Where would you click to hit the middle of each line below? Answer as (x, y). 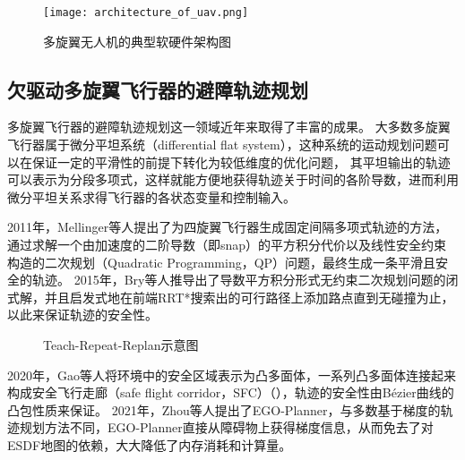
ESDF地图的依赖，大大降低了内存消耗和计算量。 (150, 444)
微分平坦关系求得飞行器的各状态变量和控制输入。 (151, 196)
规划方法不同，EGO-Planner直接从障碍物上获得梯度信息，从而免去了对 (226, 427)
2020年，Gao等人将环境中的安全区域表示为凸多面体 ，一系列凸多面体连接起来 (232, 375)
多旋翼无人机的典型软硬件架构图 (137, 41)
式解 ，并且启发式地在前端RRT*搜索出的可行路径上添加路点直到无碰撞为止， (231, 297)
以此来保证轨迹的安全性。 (82, 315)
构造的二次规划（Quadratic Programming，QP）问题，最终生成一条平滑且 (222, 262)
